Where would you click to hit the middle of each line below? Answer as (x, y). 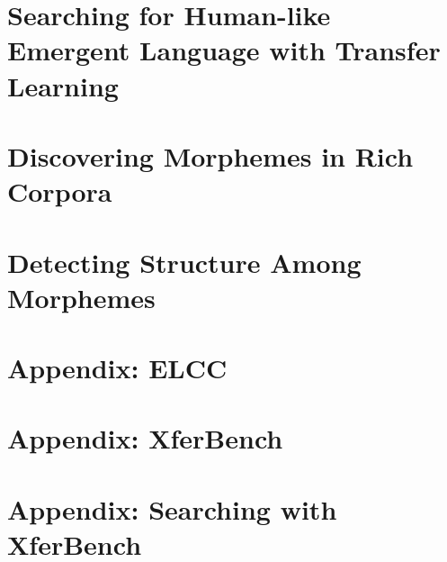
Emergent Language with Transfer (224, 50)
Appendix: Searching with (172, 508)
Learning (63, 85)
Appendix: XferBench (145, 438)
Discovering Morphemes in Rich (210, 155)
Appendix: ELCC (117, 368)
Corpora (60, 191)
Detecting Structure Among (184, 262)
